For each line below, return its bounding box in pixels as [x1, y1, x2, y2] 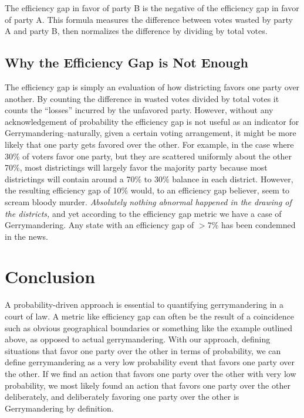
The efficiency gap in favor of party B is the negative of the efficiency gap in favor [5, 2, 299, 13]
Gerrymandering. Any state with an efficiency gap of [5, 219, 194, 231]
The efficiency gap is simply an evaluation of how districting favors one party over [5, 80, 300, 93]
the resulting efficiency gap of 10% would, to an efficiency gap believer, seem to [5, 184, 290, 196]
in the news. [5, 230, 48, 242]
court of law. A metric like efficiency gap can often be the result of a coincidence [5, 310, 294, 322]
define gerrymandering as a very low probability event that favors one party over [5, 356, 295, 368]
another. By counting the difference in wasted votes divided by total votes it [5, 92, 279, 104]
